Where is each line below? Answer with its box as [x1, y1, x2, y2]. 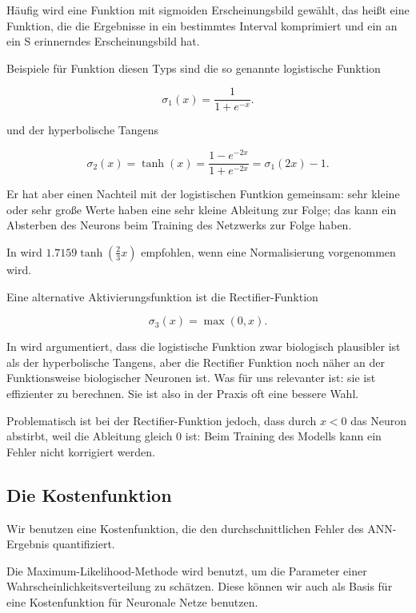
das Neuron [350, 412, 406, 428]
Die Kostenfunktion [6, 482, 172, 507]
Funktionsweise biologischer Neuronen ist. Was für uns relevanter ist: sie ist [6, 369, 376, 386]
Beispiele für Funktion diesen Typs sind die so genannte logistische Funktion [6, 59, 381, 76]
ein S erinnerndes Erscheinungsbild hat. [6, 33, 200, 50]
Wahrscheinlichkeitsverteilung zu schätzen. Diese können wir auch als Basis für [6, 578, 393, 595]
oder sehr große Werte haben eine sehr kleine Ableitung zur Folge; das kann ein [6, 201, 397, 217]
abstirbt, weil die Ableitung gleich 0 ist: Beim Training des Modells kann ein [6, 428, 382, 444]
